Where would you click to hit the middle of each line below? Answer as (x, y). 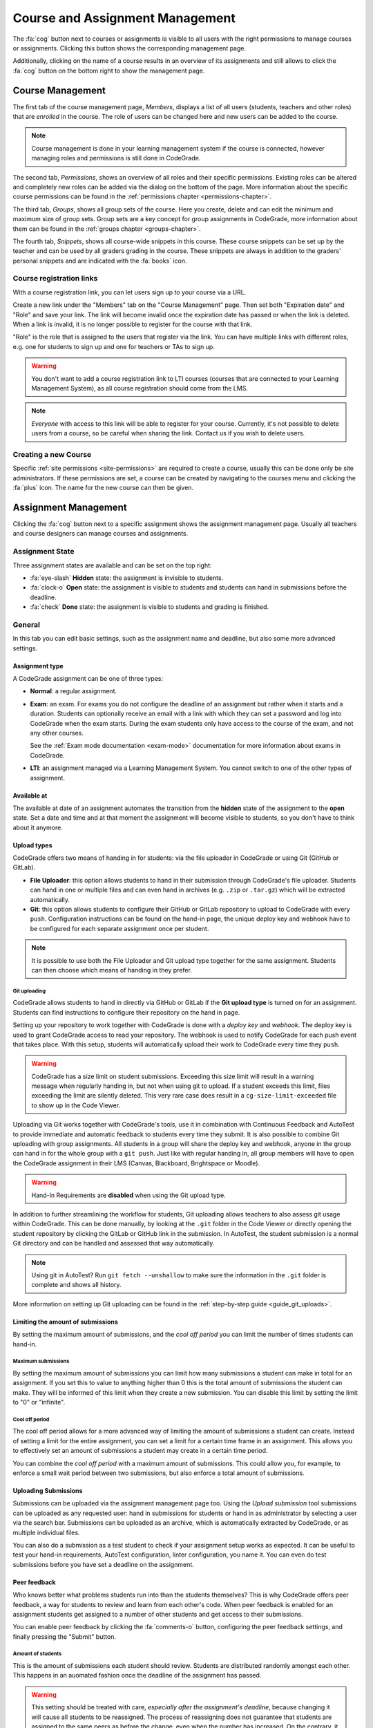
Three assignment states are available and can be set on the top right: (112, 565)
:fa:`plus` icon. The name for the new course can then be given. (103, 488)
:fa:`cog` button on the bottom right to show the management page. (109, 71)
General (27, 624)
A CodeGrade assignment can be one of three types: (88, 678)
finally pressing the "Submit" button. (65, 1636)
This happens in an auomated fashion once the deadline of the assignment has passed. (137, 1675)
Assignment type (38, 666)
